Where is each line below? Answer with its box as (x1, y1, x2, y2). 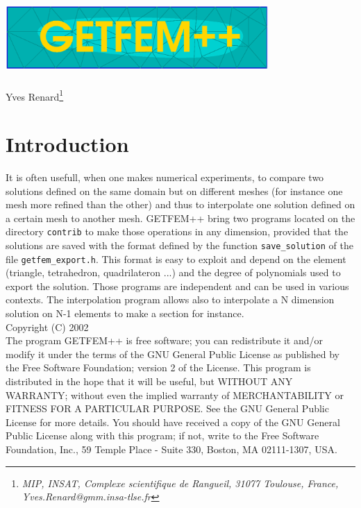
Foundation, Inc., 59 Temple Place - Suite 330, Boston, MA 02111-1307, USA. (6, 442, 337, 456)
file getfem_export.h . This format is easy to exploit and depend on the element (6, 251, 346, 266)
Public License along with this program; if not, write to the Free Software (6, 428, 319, 443)
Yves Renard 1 (6, 87, 64, 103)
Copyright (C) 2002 (6, 319, 89, 334)
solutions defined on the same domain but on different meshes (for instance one (6, 183, 343, 198)
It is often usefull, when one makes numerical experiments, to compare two (6, 169, 324, 184)
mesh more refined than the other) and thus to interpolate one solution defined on (6, 197, 355, 212)
